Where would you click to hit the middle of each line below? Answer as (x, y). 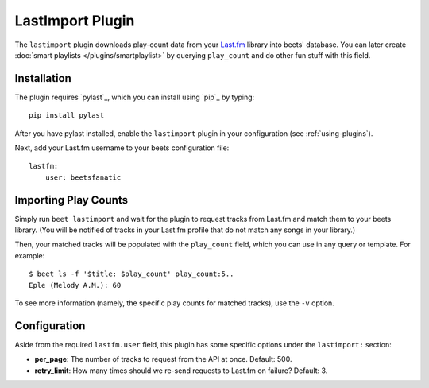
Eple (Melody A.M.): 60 (75, 285)
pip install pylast (67, 116)
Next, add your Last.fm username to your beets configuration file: (122, 148)
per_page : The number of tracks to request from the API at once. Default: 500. (163, 359)
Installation (43, 78)
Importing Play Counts (71, 200)
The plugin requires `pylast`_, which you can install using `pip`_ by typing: (135, 97)
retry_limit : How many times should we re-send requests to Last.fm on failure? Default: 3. (181, 371)
